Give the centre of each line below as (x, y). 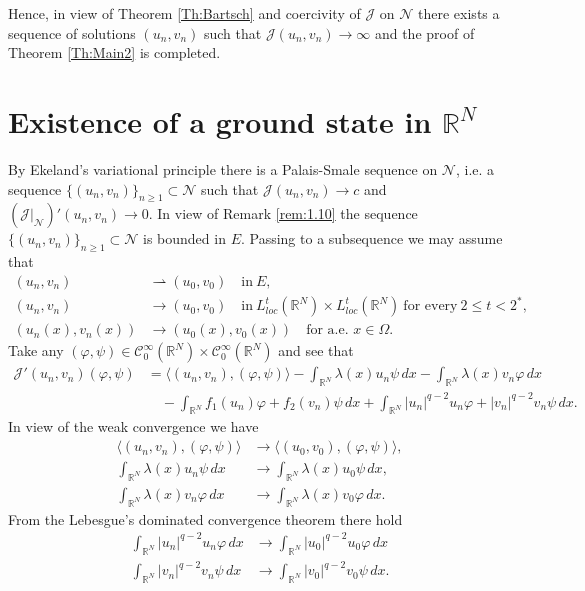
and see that (316, 350)
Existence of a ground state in (220, 120)
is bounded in (184, 238)
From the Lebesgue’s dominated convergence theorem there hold (205, 518)
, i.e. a (475, 168)
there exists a (459, 13)
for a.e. (327, 330)
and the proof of (424, 32)
